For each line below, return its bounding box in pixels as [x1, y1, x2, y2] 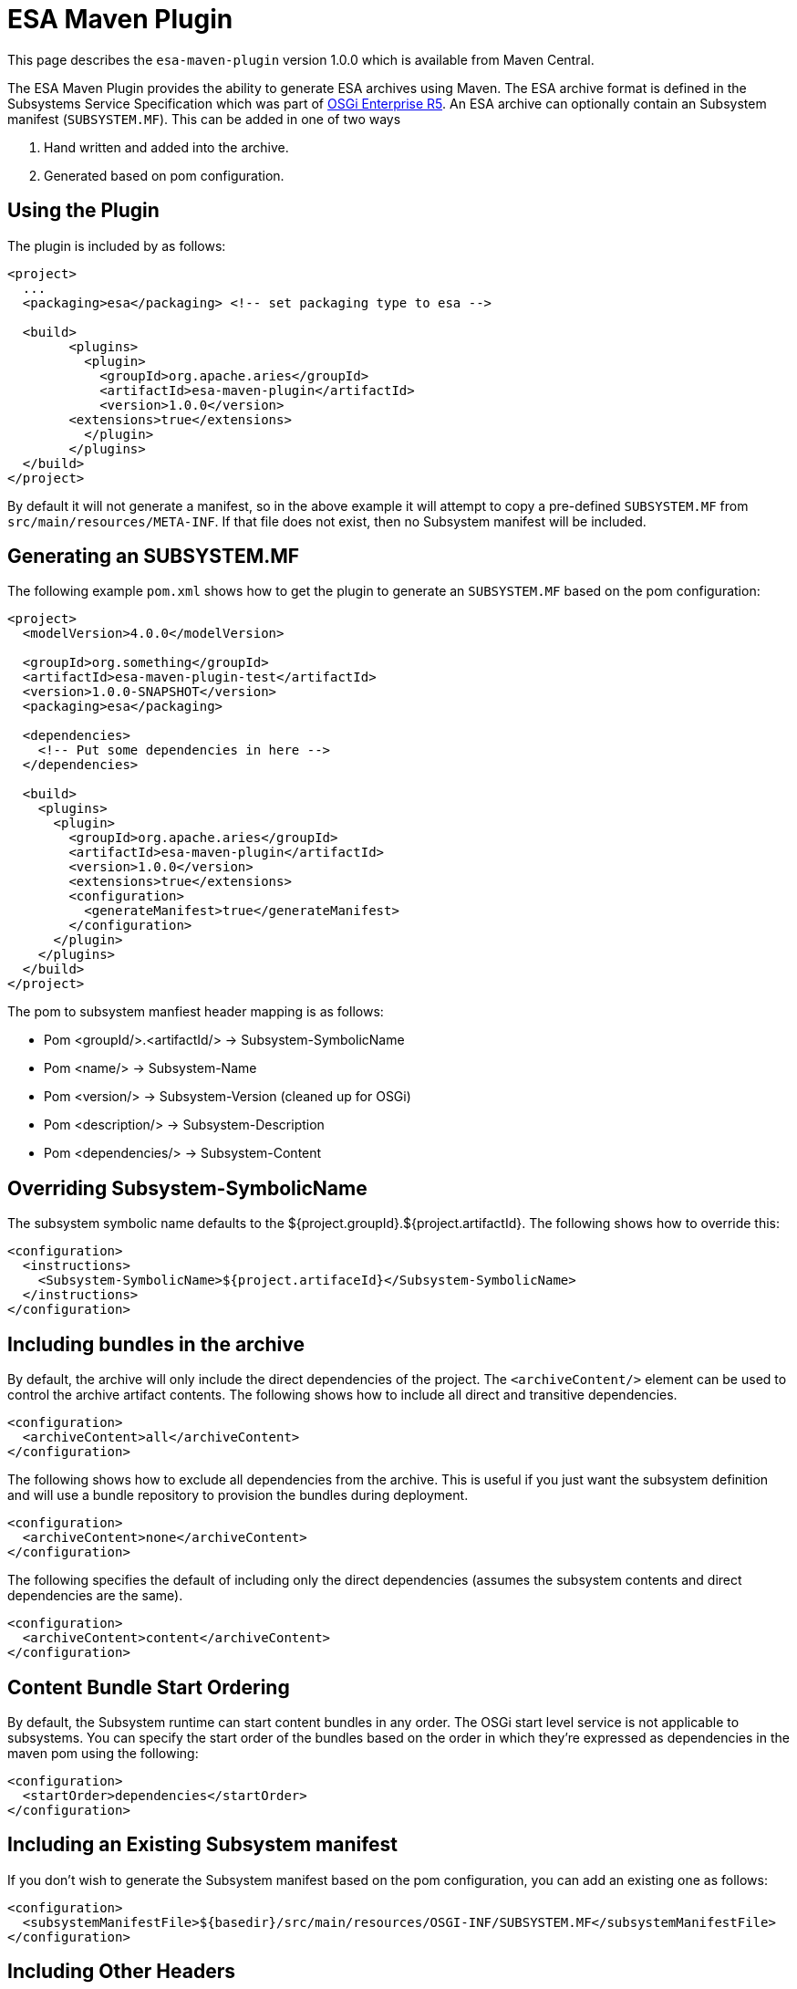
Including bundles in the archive [7, 1332, 305, 1356]
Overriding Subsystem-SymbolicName [7, 1176, 367, 1200]
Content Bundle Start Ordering [7, 1675, 290, 1699]
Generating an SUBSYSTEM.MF [7, 545, 300, 568]
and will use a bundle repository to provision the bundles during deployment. [7, 1487, 469, 1504]
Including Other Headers [7, 1960, 236, 1984]
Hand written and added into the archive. [44, 139, 289, 155]
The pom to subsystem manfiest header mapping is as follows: [7, 1004, 384, 1020]
